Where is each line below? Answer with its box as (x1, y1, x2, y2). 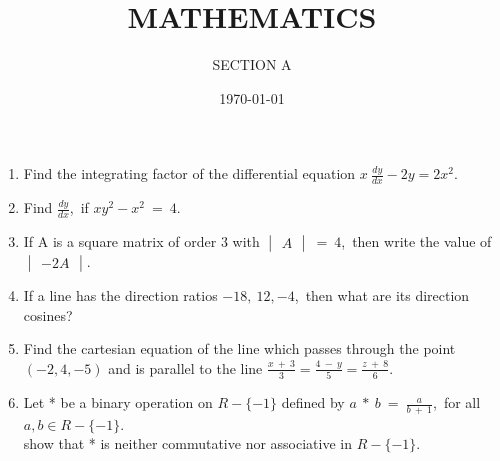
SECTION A (212, 54, 292, 75)
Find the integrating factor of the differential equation (23, 163, 356, 184)
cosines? (23, 304, 73, 325)
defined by (281, 392, 345, 413)
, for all (433, 392, 481, 413)
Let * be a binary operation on (23, 392, 213, 413)
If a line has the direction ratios (23, 284, 218, 305)
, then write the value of (341, 230, 492, 251)
